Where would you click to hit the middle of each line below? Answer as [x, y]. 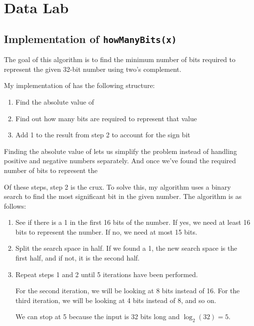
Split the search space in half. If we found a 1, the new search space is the [126, 248]
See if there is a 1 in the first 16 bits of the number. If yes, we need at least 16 [133, 222]
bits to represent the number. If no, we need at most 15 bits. [106, 231]
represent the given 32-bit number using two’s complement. [93, 69]
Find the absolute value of [55, 101]
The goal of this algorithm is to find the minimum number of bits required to [120, 59]
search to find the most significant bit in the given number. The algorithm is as [123, 196]
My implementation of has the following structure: [80, 85]
